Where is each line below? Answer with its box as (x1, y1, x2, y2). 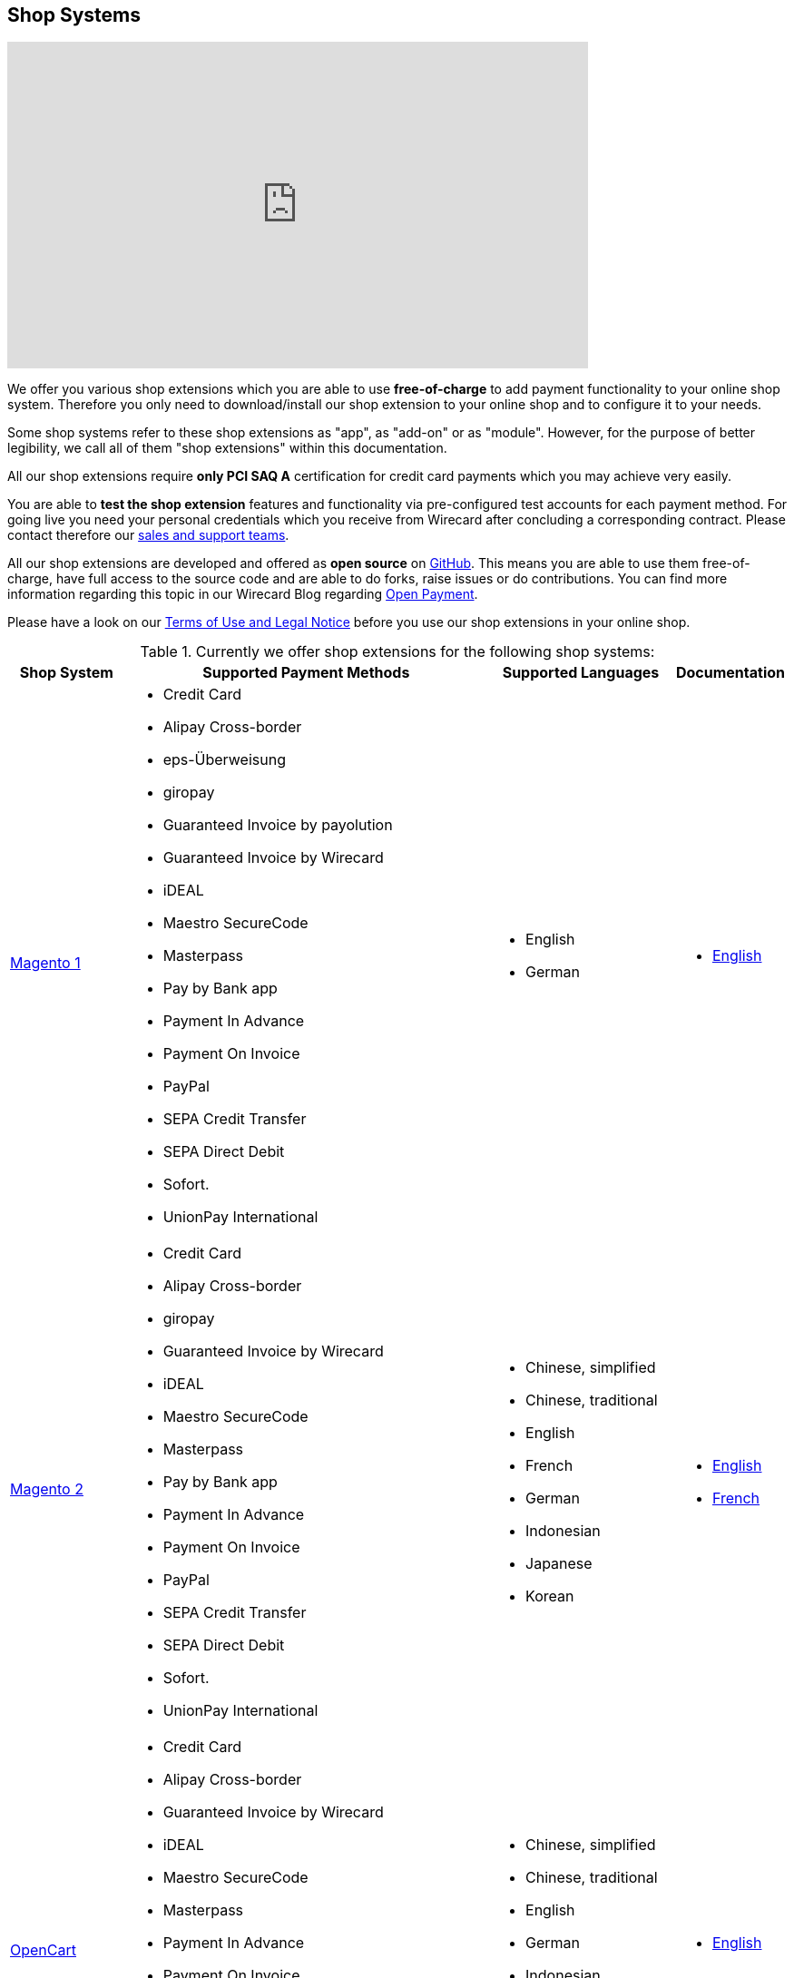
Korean (525, 1587, 574, 1606)
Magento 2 (10, 1480, 83, 1499)
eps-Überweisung (162, 750, 286, 769)
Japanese (525, 1554, 593, 1573)
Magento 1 (10, 954, 81, 973)
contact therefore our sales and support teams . (7, 527, 289, 543)
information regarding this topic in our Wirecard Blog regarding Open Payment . (7, 586, 478, 602)
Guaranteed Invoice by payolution (162, 816, 393, 835)
